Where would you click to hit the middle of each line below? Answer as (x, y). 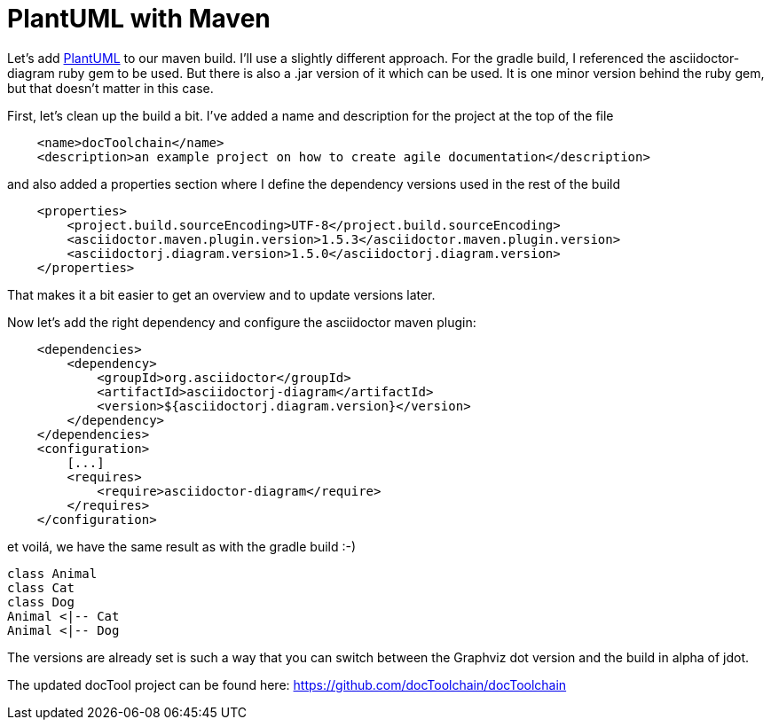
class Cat (41, 587)
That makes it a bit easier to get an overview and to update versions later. (221, 294)
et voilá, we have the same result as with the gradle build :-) (182, 546)
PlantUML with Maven (139, 19)
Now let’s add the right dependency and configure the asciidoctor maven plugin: (242, 322)
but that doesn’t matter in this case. (110, 88)
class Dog (41, 602)
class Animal (52, 573)
